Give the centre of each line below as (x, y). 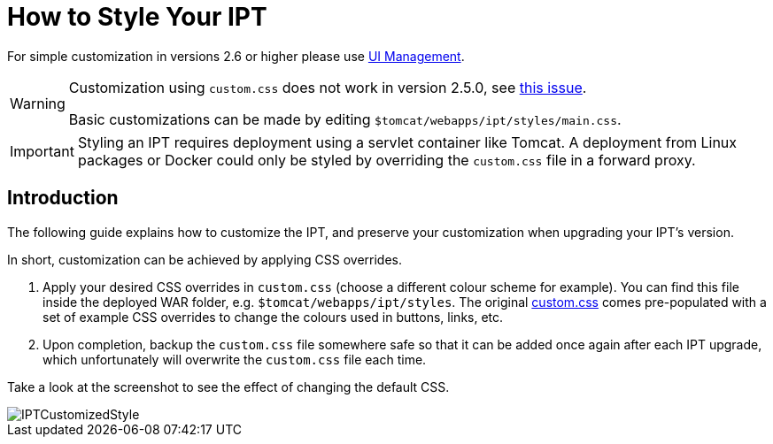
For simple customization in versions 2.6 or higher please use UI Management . (236, 56)
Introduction (63, 198)
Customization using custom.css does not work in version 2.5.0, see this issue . (328, 87)
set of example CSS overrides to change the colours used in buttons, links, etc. (273, 317)
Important (42, 151)
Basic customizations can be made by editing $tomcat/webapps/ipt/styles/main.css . (345, 119)
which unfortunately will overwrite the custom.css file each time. (235, 359)
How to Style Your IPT (137, 17)
